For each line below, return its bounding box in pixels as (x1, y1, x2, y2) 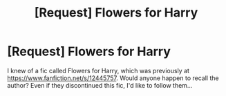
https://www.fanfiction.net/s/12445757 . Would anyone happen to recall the (7, 74, 219, 82)
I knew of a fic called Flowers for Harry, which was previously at (7, 66, 190, 75)
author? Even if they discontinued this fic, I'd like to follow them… (7, 81, 193, 89)
